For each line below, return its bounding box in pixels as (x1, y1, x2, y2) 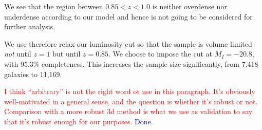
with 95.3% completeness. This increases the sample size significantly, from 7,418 (4, 58, 258, 69)
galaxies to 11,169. (4, 68, 62, 79)
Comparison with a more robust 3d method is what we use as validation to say (4, 106, 253, 117)
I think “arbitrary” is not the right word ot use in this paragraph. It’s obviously (4, 86, 255, 97)
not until (4, 48, 31, 59)
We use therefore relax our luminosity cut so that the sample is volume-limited (4, 38, 252, 49)
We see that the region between (4, 1, 103, 11)
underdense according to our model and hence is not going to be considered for (4, 11, 253, 22)
